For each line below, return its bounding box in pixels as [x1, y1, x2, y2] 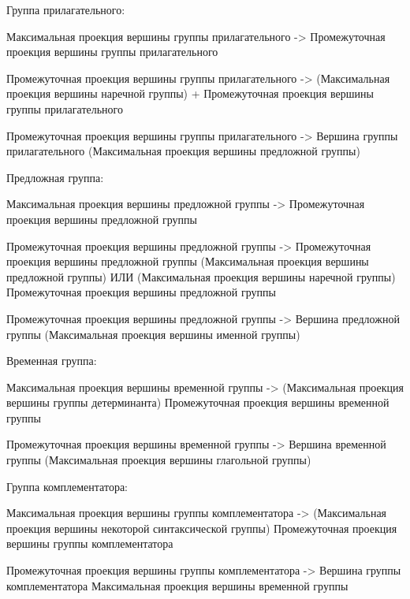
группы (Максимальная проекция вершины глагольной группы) [6, 452, 311, 468]
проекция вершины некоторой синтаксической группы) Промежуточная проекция [6, 519, 397, 536]
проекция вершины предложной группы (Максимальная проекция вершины [6, 253, 369, 270]
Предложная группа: [6, 169, 104, 185]
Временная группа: [6, 352, 97, 369]
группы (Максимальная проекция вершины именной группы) [6, 326, 300, 342]
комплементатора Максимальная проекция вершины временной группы [6, 577, 348, 593]
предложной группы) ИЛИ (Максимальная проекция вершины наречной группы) [6, 268, 396, 285]
